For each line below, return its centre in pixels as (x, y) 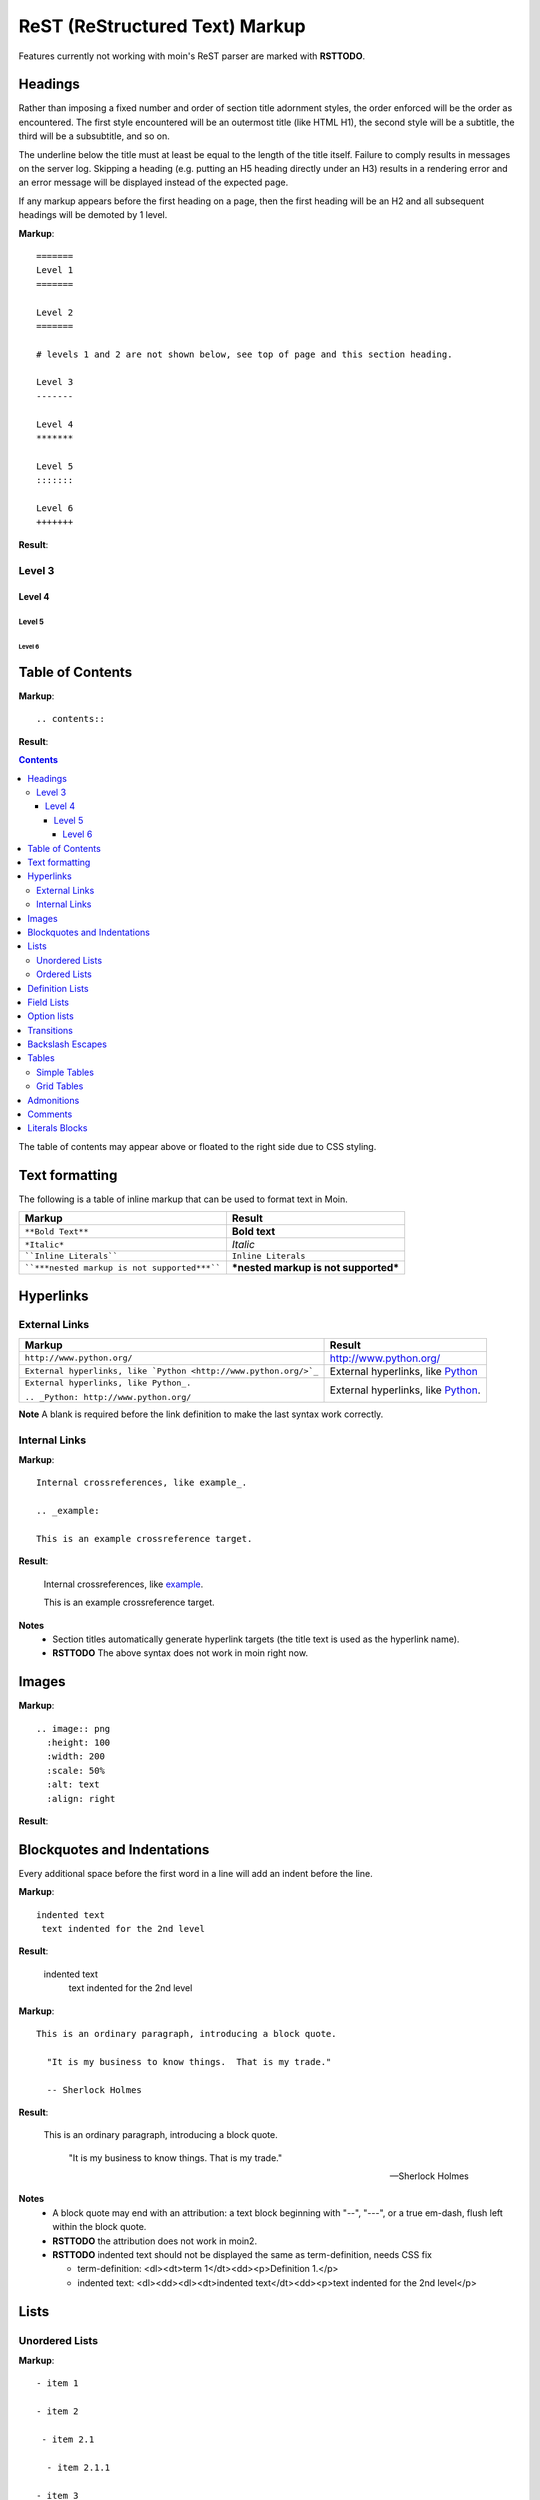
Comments (50, 1114)
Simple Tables (65, 1072)
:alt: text (73, 1784)
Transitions (50, 1030)
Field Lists (48, 1002)
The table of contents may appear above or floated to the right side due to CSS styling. (197, 1146)
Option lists (50, 1016)
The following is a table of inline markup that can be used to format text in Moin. (183, 1199)
